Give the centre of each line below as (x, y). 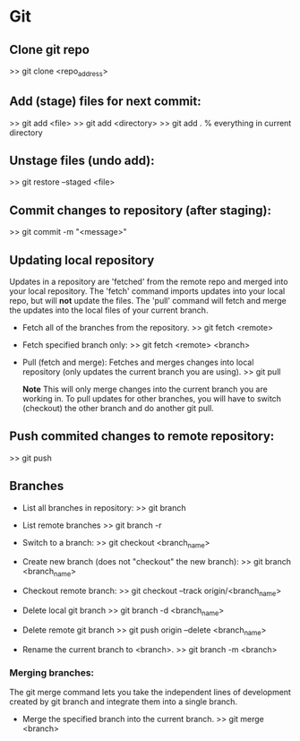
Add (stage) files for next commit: (105, 102)
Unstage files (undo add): (82, 160)
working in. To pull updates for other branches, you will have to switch (152, 399)
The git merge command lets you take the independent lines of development (150, 692)
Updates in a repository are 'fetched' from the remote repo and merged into (149, 282)
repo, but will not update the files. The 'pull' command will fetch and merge (148, 301)
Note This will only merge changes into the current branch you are (145, 389)
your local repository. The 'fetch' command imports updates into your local (147, 291)
